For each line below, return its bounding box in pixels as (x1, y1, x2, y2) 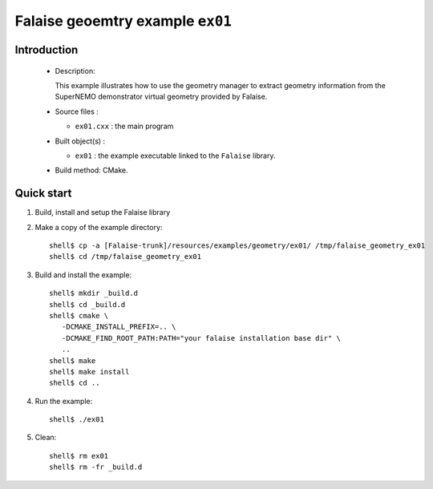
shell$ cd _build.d (49, 300, 126, 309)
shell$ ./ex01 (49, 415, 104, 424)
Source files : (55, 107, 99, 116)
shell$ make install (49, 367, 130, 376)
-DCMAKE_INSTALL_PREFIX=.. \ (61, 322, 176, 332)
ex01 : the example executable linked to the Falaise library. (75, 151, 276, 160)
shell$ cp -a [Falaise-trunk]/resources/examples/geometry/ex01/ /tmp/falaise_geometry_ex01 (49, 240, 426, 250)
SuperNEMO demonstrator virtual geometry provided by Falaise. (55, 92, 268, 102)
